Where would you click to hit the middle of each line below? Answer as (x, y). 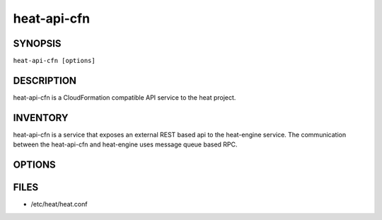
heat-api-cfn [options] (54, 61)
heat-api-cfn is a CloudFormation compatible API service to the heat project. (125, 97)
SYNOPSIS (37, 44)
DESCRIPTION (45, 80)
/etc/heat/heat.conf (59, 204)
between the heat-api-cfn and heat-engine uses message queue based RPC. (125, 144)
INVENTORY (41, 118)
